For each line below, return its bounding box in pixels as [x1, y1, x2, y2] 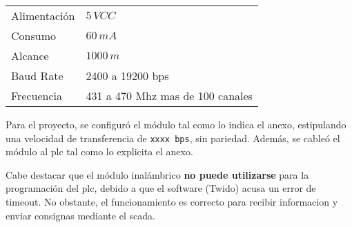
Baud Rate [11, 68, 63, 83]
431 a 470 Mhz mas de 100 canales [86, 88, 253, 103]
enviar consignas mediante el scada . [6, 208, 155, 222]
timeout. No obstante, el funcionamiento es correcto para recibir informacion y [6, 195, 338, 209]
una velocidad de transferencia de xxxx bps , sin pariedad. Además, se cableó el [6, 130, 340, 145]
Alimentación [11, 8, 75, 23]
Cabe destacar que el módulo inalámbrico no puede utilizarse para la [6, 167, 309, 181]
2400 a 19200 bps [86, 68, 169, 83]
